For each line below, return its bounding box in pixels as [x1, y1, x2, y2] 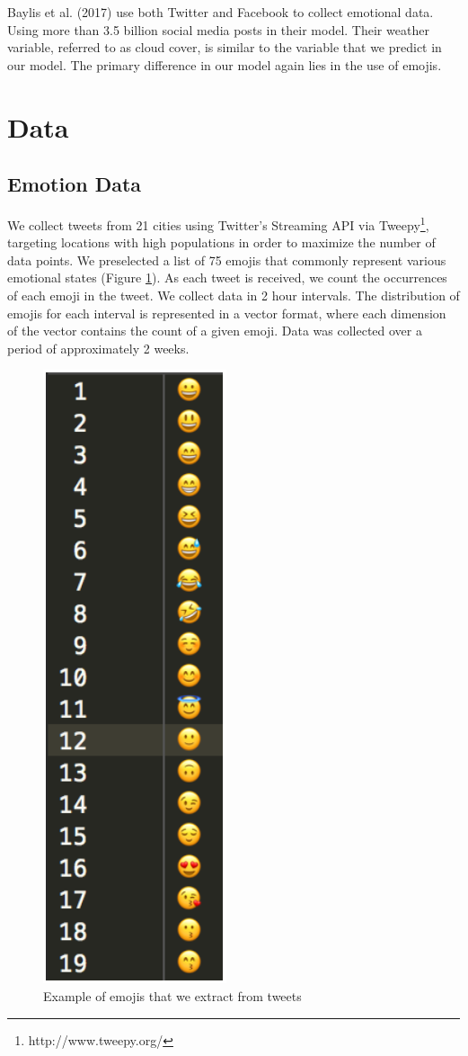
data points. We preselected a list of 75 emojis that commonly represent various [7, 250, 446, 269]
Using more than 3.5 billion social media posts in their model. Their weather [7, 20, 429, 39]
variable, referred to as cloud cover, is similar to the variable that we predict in [7, 38, 442, 57]
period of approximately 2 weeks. [7, 338, 190, 357]
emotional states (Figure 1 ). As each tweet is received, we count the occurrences [7, 268, 447, 287]
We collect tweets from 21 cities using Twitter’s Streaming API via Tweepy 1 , [7, 212, 429, 234]
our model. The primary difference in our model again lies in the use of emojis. [7, 55, 442, 74]
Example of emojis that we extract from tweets [43, 986, 302, 1005]
